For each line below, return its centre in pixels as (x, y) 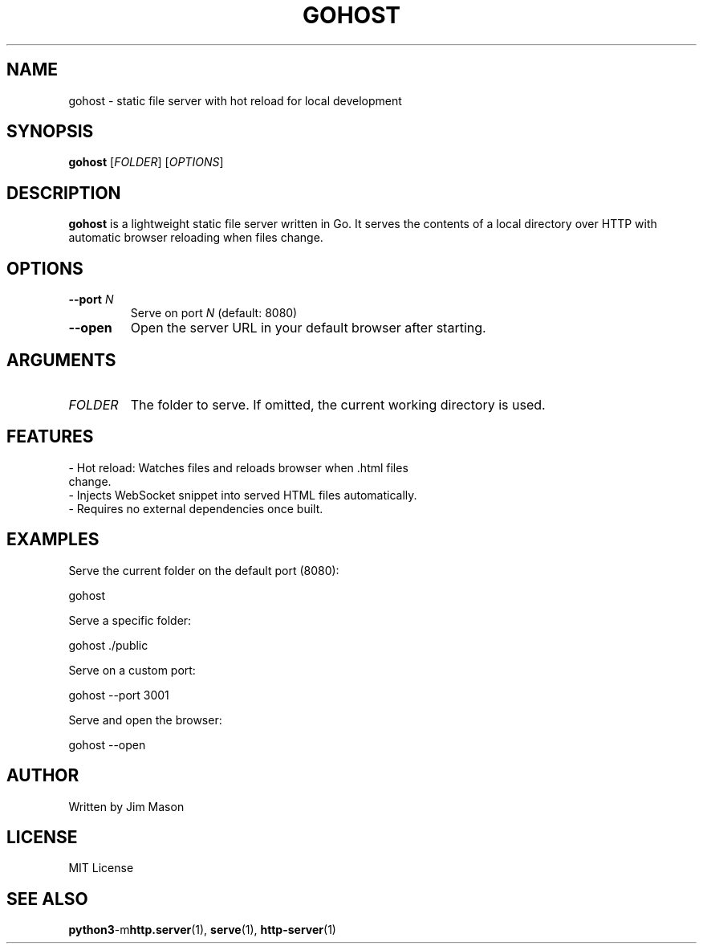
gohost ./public (108, 645)
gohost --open (107, 744)
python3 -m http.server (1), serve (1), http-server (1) (202, 930)
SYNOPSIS (50, 132)
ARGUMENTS (61, 360)
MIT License (101, 868)
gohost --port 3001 (119, 695)
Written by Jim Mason (126, 806)
